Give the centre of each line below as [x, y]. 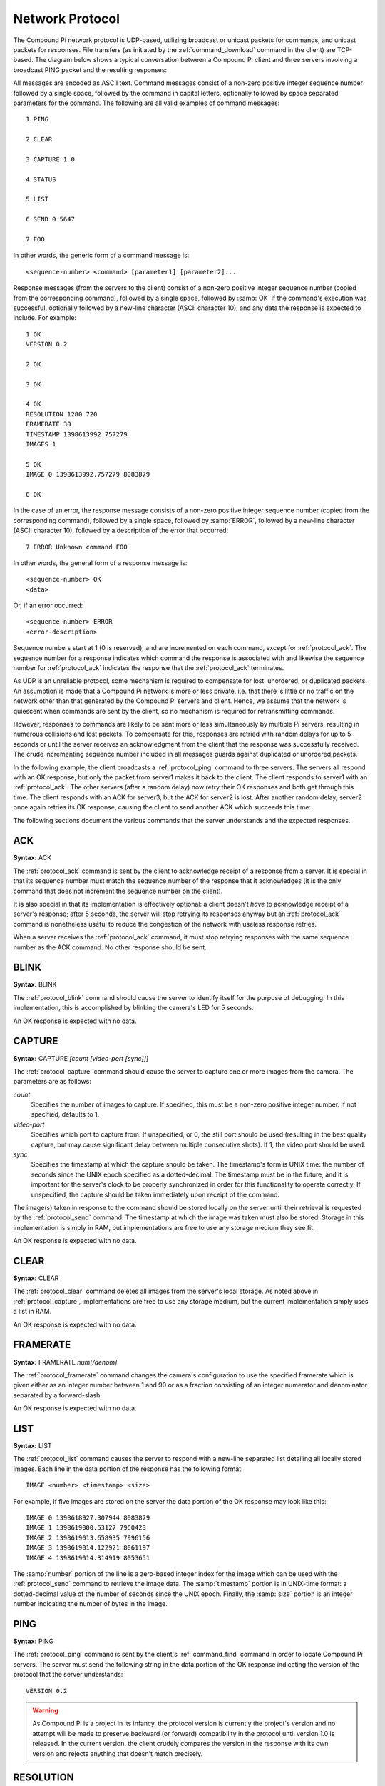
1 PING [37, 119]
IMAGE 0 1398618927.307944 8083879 [88, 1517]
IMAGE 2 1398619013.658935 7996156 [88, 1537]
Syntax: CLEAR [36, 1278]
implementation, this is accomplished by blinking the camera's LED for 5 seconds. [133, 1008]
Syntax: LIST [33, 1446]
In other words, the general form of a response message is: [100, 563]
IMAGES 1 [41, 444]
